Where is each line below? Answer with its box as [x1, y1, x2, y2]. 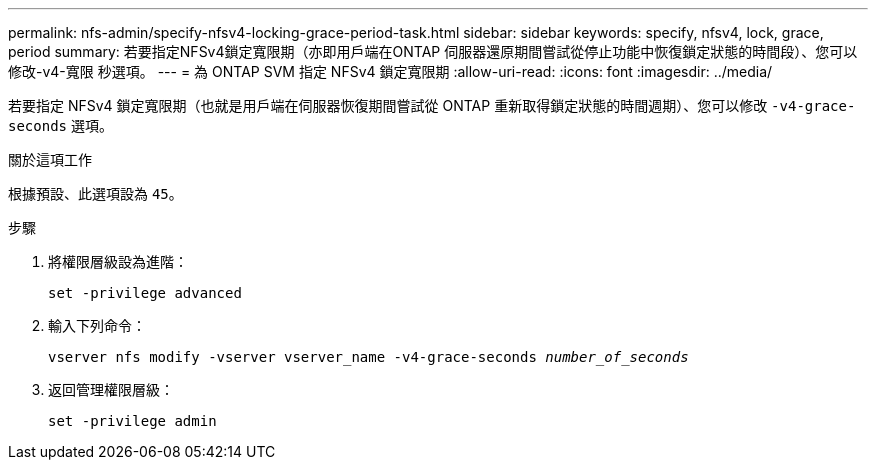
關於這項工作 [8, 151, 92, 168]
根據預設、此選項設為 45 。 [8, 185, 183, 202]
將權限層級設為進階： [48, 253, 188, 270]
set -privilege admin [48, 413, 217, 429]
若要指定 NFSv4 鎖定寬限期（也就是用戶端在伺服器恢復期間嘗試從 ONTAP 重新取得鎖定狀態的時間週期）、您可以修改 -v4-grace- [8, 97, 856, 114]
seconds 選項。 [8, 117, 113, 134]
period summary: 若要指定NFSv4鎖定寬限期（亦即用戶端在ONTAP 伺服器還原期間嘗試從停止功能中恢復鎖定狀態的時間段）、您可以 [8, 43, 858, 60]
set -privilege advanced [48, 285, 242, 301]
